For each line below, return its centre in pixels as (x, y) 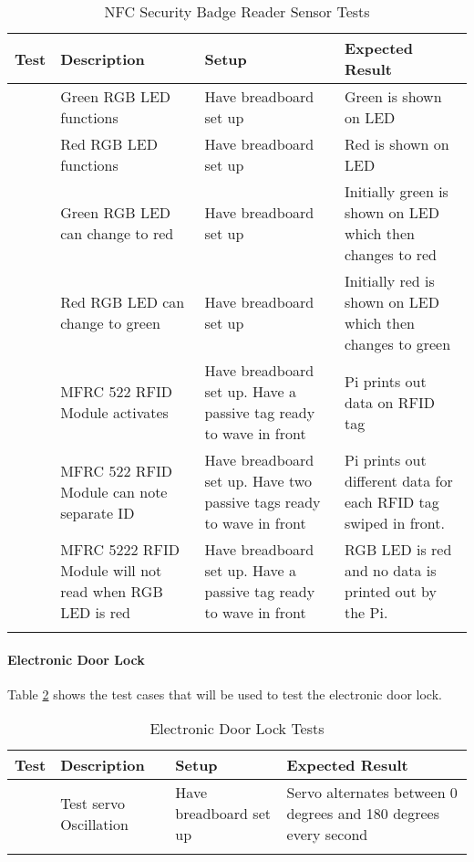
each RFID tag (392, 502)
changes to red (391, 254)
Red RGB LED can (123, 302)
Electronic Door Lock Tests (237, 729)
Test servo (93, 803)
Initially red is (390, 281)
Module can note (114, 491)
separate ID (98, 512)
